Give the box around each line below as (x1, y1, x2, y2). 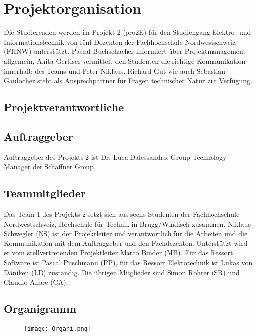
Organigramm (4, 301, 77, 316)
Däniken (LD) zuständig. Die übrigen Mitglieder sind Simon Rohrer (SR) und (4, 267, 240, 277)
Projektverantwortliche (4, 99, 124, 115)
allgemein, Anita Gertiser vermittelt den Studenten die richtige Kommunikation (4, 55, 246, 66)
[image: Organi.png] (24, 325, 91, 333)
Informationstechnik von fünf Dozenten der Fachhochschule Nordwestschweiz (4, 36, 236, 47)
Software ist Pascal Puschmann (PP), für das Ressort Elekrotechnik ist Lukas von (4, 257, 253, 268)
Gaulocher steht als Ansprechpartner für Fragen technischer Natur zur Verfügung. (4, 75, 252, 86)
